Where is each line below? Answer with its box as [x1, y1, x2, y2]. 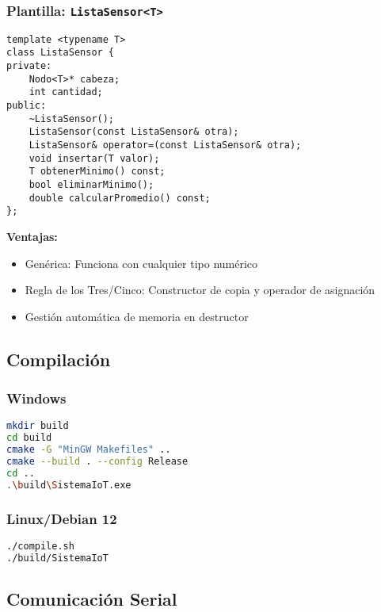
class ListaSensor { [6, 47, 115, 59]
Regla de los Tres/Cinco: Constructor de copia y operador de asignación [25, 281, 375, 298]
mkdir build [6, 420, 69, 432]
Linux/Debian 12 [6, 508, 117, 528]
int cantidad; [29, 86, 103, 98]
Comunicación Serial [6, 586, 177, 610]
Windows [6, 388, 67, 408]
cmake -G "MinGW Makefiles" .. [6, 444, 171, 456]
